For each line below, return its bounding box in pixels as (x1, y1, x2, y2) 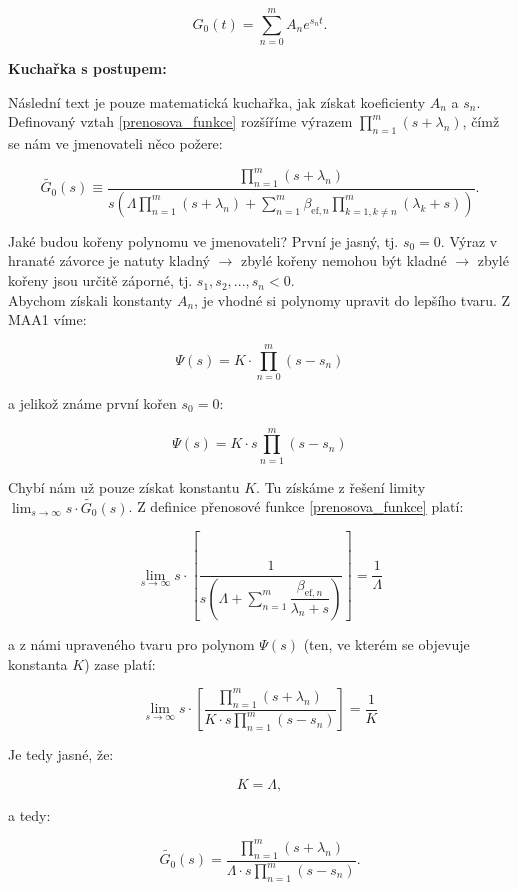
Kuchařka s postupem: (8, 58, 167, 79)
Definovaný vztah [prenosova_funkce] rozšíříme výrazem (8, 111, 353, 132)
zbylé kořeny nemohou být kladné (240, 250, 447, 271)
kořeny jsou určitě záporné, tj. (8, 270, 193, 291)
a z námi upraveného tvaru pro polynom (8, 633, 255, 654)
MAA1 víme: (8, 309, 87, 330)
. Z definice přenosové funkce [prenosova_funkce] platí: (128, 496, 464, 517)
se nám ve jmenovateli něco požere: (8, 133, 223, 154)
